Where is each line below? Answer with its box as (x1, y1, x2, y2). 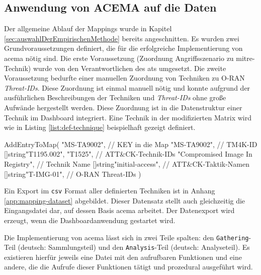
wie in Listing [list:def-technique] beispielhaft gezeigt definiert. (4, 122, 196, 132)
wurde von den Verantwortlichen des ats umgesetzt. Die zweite (33, 62, 226, 73)
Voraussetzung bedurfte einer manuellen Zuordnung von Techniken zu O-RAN (4, 73, 245, 83)
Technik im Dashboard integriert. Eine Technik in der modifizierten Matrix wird (4, 112, 251, 122)
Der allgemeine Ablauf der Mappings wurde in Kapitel (4, 23, 172, 34)
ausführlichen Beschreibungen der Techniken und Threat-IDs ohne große (4, 92, 226, 103)
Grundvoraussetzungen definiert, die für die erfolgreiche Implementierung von (4, 43, 243, 53)
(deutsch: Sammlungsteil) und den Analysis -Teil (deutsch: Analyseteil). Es (18, 242, 250, 252)
